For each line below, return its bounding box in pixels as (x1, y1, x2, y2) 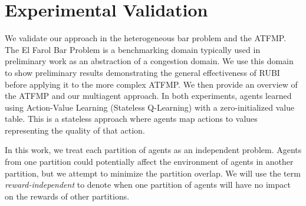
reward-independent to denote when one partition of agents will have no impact (5, 178, 291, 191)
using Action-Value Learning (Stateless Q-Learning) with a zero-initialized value (5, 101, 295, 113)
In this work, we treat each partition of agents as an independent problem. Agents (5, 144, 302, 156)
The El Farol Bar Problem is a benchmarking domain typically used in (5, 43, 261, 55)
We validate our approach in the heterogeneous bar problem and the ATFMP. (5, 32, 287, 44)
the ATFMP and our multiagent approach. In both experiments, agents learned (5, 89, 292, 102)
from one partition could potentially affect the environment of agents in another (5, 155, 294, 168)
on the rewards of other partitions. (5, 190, 130, 202)
